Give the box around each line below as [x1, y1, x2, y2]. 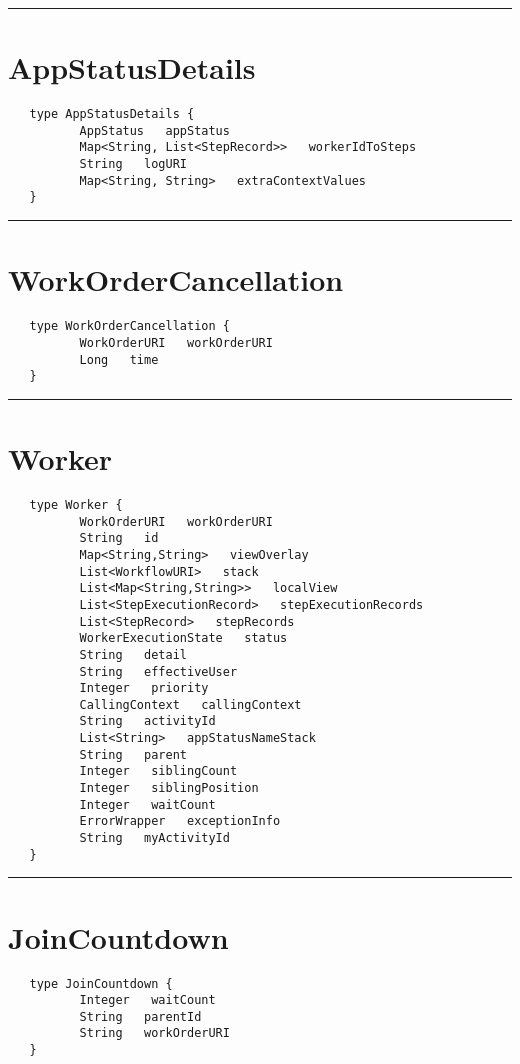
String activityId [79, 714, 216, 729]
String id [79, 531, 159, 546]
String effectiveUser [79, 664, 238, 679]
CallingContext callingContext [79, 697, 302, 712]
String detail [79, 647, 187, 662]
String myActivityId [79, 831, 230, 846]
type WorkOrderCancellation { [29, 319, 230, 334]
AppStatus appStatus [79, 123, 230, 138]
